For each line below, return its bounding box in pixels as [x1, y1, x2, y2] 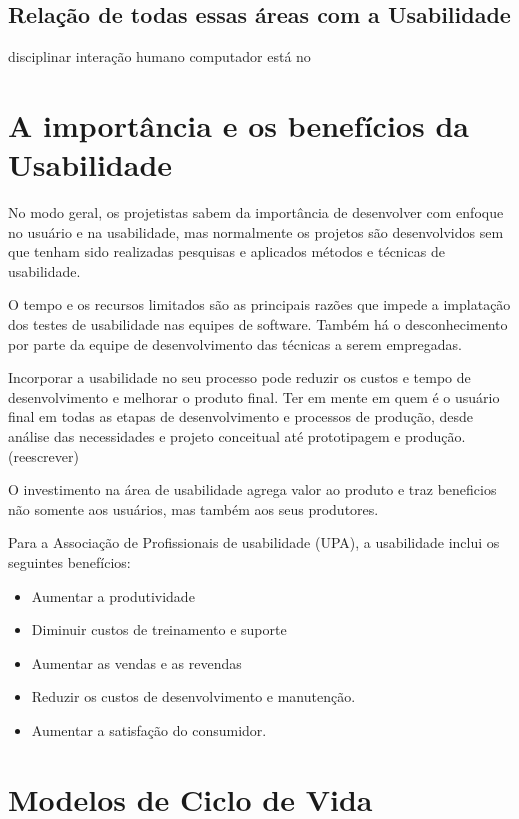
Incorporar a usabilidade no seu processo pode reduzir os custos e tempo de [8, 367, 471, 388]
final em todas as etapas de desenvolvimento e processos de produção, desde [8, 406, 473, 427]
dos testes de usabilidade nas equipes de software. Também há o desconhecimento [8, 314, 508, 335]
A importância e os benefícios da [8, 104, 469, 145]
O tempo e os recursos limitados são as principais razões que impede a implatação [8, 294, 511, 315]
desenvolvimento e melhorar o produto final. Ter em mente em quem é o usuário [8, 386, 500, 407]
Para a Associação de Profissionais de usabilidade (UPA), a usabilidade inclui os [8, 532, 500, 553]
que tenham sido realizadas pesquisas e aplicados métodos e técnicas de [8, 241, 445, 262]
